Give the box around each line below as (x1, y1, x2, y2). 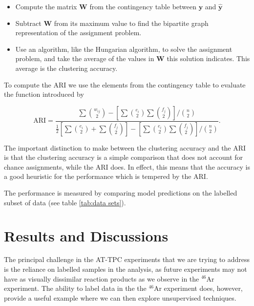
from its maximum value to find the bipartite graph (54, 18, 209, 28)
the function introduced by (4, 89, 84, 99)
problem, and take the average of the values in (15, 53, 154, 64)
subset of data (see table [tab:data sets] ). (4, 197, 126, 207)
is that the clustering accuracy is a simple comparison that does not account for (4, 152, 243, 162)
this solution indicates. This (167, 53, 250, 64)
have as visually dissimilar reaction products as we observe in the (4, 273, 199, 284)
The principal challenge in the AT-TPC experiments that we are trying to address (4, 254, 250, 264)
